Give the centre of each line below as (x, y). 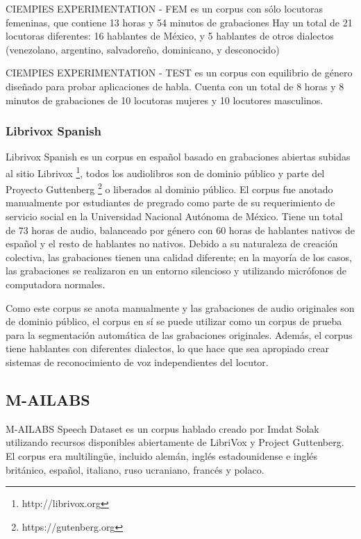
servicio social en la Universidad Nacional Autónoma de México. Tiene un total (174, 216)
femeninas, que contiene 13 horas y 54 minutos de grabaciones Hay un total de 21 (179, 22)
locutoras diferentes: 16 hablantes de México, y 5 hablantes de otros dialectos (170, 36)
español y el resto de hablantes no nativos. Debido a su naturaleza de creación (172, 243)
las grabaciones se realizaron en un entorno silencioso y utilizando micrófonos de (176, 271)
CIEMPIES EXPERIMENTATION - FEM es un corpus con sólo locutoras (164, 8)
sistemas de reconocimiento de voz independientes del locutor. (137, 362)
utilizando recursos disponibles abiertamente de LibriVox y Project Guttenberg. (175, 442)
